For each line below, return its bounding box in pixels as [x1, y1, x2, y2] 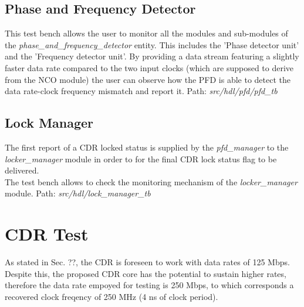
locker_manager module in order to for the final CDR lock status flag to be [5, 152, 277, 165]
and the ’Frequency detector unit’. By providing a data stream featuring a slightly [5, 50, 299, 62]
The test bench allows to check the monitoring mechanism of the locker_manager [5, 175, 298, 188]
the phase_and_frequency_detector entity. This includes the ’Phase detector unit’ [5, 38, 299, 51]
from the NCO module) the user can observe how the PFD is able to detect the [5, 73, 291, 85]
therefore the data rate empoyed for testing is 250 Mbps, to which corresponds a [5, 279, 294, 291]
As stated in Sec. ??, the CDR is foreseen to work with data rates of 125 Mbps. [5, 256, 290, 268]
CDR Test [5, 222, 89, 246]
